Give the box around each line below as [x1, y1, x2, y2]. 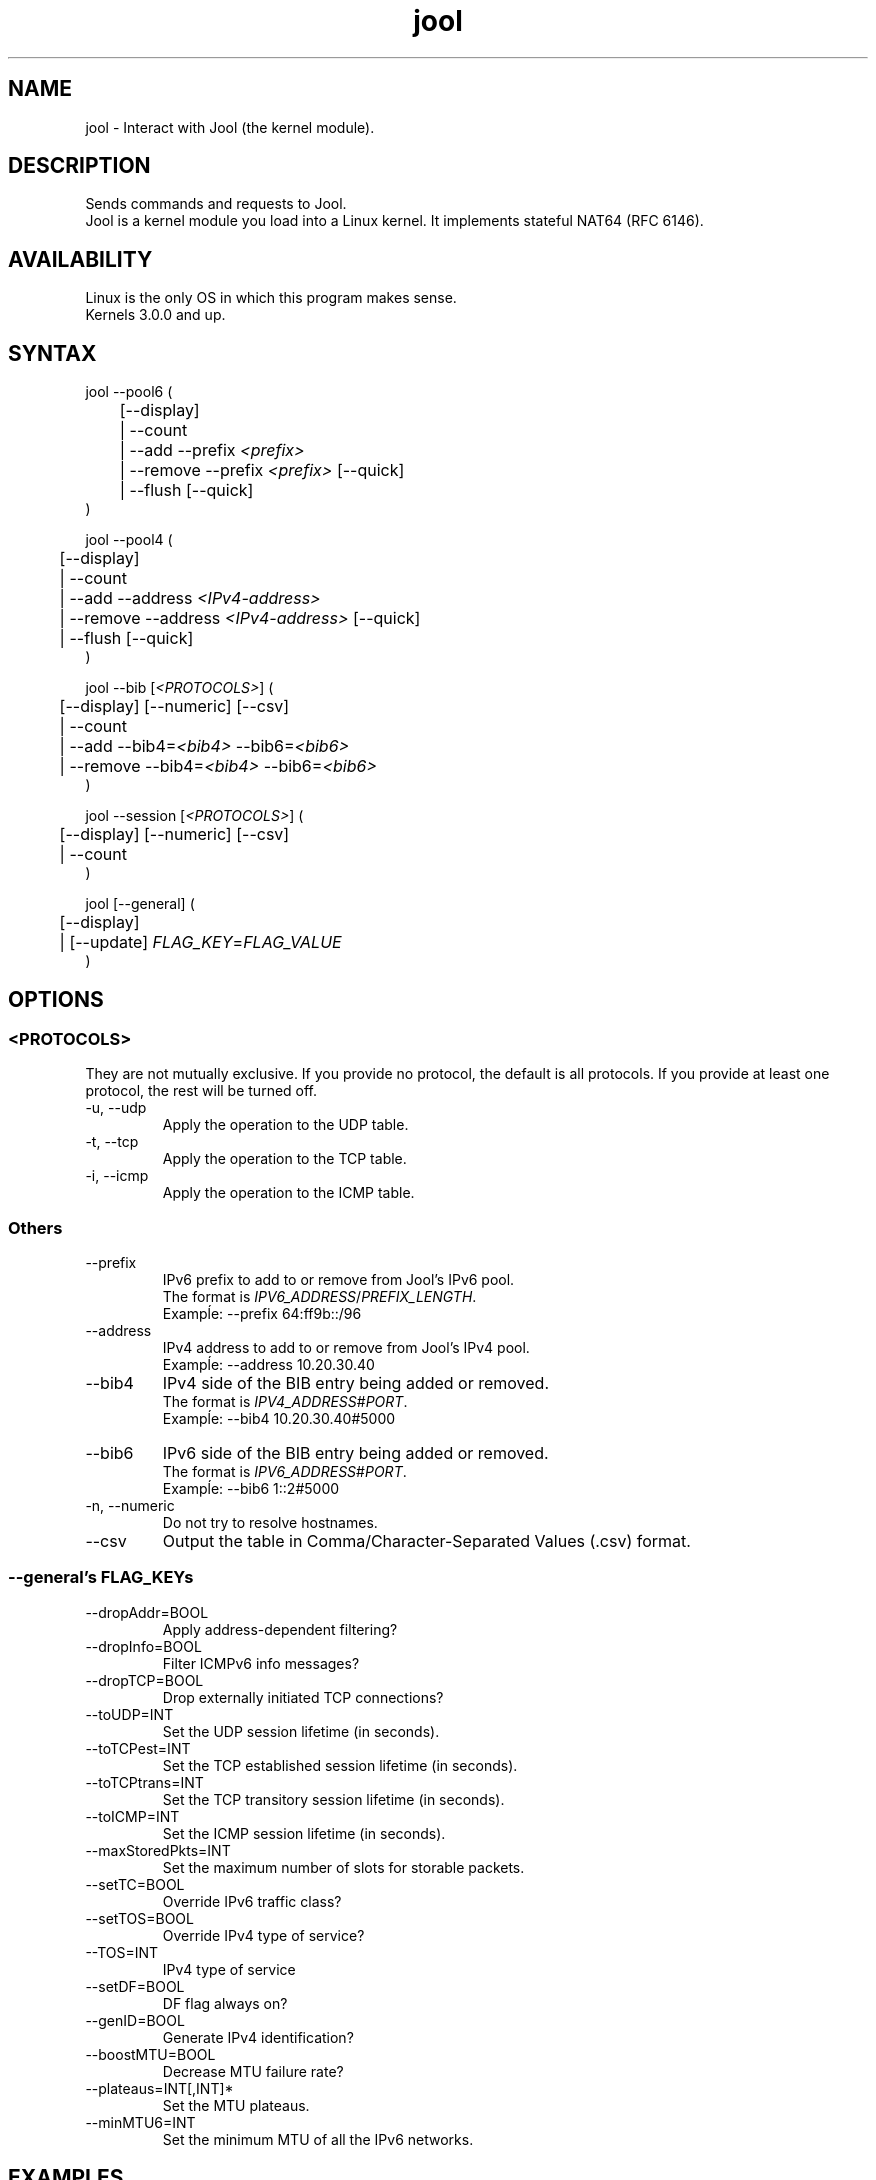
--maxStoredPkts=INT [85, 1841, 231, 1859]
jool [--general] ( [85, 895, 195, 913]
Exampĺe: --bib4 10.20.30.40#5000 [162, 1410, 396, 1428]
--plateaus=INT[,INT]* [85, 2079, 234, 2097]
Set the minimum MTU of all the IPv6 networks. [162, 2130, 474, 2148]
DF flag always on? [162, 1994, 288, 2012]
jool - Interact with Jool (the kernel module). [85, 118, 375, 136]
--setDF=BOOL [85, 1977, 185, 1995]
